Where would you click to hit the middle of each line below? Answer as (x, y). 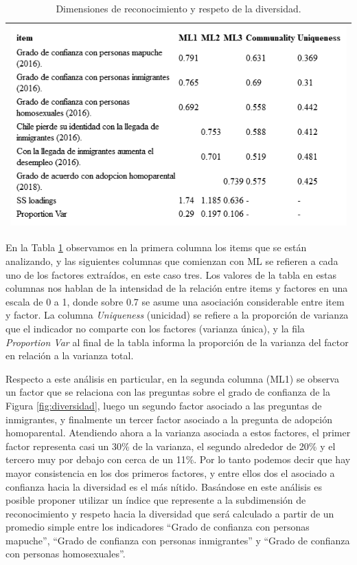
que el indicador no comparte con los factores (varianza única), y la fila (155, 328)
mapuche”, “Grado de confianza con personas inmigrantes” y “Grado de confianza (178, 540)
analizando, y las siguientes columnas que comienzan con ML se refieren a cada (172, 261)
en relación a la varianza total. (70, 355)
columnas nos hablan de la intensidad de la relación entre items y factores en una (177, 288)
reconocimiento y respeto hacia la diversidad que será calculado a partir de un (170, 513)
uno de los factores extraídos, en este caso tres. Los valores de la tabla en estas (171, 274)
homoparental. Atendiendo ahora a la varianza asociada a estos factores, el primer (178, 433)
